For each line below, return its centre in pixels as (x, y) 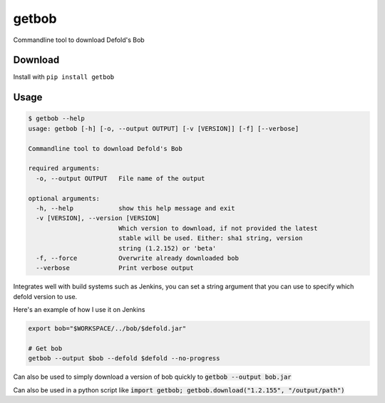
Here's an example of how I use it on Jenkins (79, 310)
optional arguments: (64, 198)
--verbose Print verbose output (115, 268)
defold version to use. (45, 296)
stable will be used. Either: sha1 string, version (210, 238)
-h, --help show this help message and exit (135, 208)
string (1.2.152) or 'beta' (167, 248)
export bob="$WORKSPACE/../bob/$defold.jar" (107, 329)
